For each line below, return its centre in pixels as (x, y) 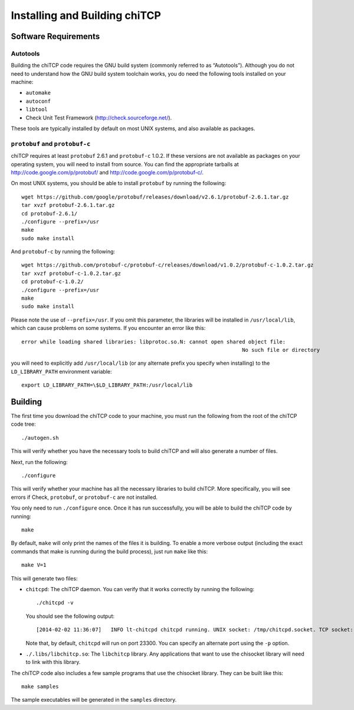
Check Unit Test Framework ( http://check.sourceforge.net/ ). (99, 118)
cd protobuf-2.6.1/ (50, 213)
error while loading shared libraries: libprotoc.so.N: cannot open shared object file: (154, 342)
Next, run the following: (39, 462)
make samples (40, 687)
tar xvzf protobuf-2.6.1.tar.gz (68, 205)
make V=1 (34, 565)
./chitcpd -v (55, 603)
